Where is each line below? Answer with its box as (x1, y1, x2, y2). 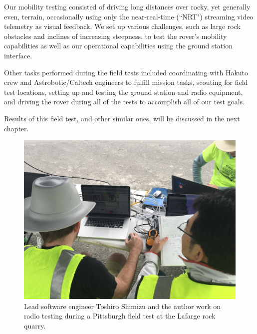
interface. (4, 50, 32, 60)
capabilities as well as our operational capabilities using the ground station (4, 40, 233, 51)
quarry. (24, 320, 46, 331)
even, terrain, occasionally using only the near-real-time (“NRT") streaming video (4, 11, 254, 21)
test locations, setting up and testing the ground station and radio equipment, (4, 86, 243, 97)
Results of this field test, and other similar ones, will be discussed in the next (4, 113, 240, 123)
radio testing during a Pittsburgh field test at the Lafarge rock (24, 311, 216, 321)
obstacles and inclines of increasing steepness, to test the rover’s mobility (4, 30, 227, 41)
